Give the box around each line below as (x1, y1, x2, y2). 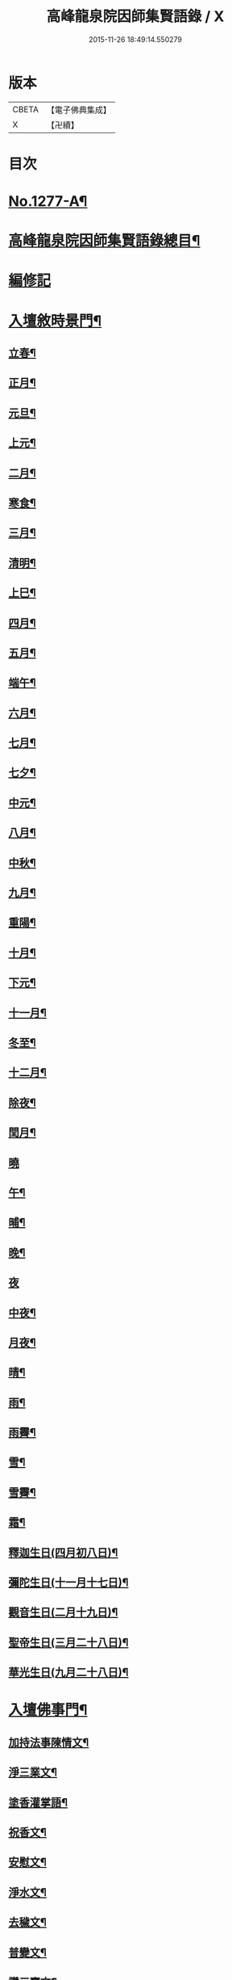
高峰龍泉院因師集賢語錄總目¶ (8, 232, 201, 250)
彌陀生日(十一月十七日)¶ (8, 1576, 129, 1590)
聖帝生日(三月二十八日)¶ (8, 1635, 129, 1649)
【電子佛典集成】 (46, 104, 111, 116)
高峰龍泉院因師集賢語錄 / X (46, 7, 225, 26)
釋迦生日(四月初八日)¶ (8, 1545, 118, 1559)
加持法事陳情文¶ (8, 1735, 89, 1749)
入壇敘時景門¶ (8, 312, 102, 330)
